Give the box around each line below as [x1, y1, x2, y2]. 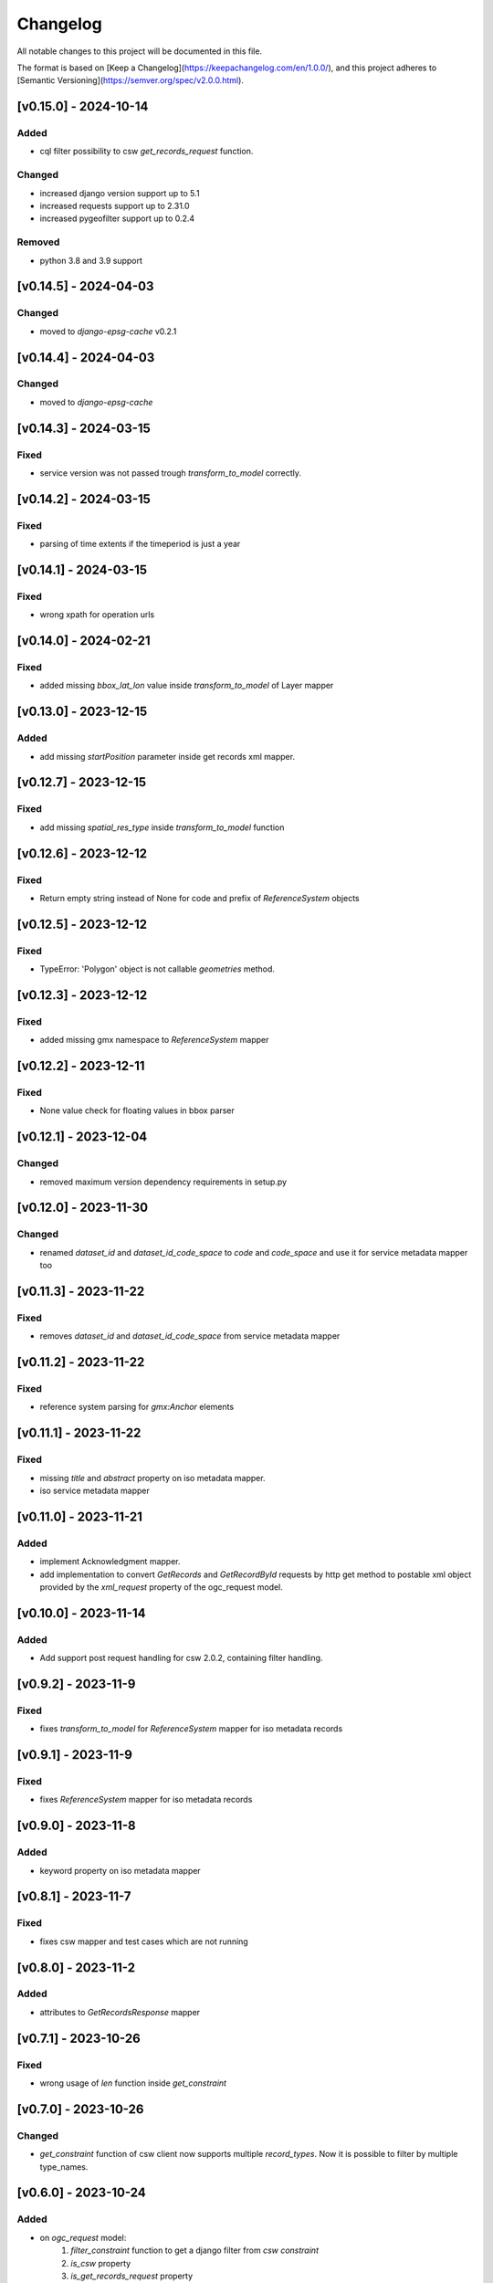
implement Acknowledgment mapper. [39, 1556, 181, 1567]
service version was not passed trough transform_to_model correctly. [39, 468, 301, 479]
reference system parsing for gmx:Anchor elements [39, 1402, 235, 1413]
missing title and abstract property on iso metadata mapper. [39, 1472, 266, 1483]
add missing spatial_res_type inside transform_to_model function [39, 822, 285, 833]
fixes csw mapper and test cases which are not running [39, 1936, 248, 1947]
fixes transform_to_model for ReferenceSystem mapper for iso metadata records [39, 1723, 343, 1734]
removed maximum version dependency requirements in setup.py [39, 1176, 288, 1187]
